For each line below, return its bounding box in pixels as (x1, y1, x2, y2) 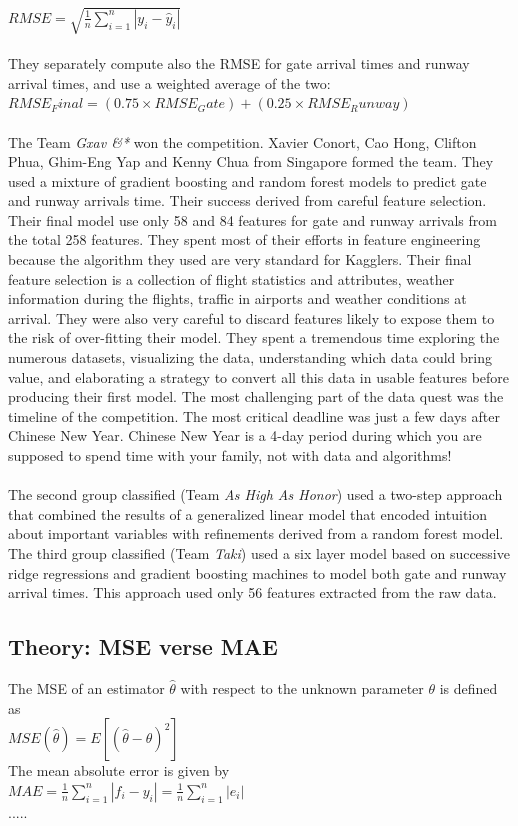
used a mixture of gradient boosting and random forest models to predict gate (8, 170, 487, 191)
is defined (439, 677, 498, 698)
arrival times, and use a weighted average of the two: (8, 72, 331, 93)
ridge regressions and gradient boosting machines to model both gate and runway (8, 562, 507, 583)
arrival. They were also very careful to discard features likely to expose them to (8, 307, 495, 328)
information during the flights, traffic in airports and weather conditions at (8, 288, 467, 309)
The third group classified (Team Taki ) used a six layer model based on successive (8, 542, 510, 563)
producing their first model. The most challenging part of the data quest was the (8, 386, 504, 407)
